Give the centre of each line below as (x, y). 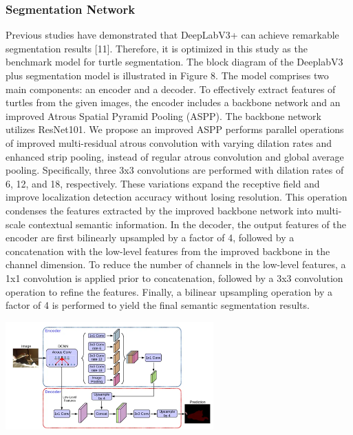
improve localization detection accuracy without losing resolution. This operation (176, 197)
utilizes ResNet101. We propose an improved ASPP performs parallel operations (175, 129)
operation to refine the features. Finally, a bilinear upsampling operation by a (169, 291)
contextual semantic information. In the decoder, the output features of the (188, 224)
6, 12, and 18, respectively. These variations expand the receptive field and (163, 183)
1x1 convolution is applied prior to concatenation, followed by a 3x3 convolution (174, 277)
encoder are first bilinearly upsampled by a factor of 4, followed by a (150, 237)
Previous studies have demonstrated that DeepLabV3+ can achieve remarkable (172, 35)
